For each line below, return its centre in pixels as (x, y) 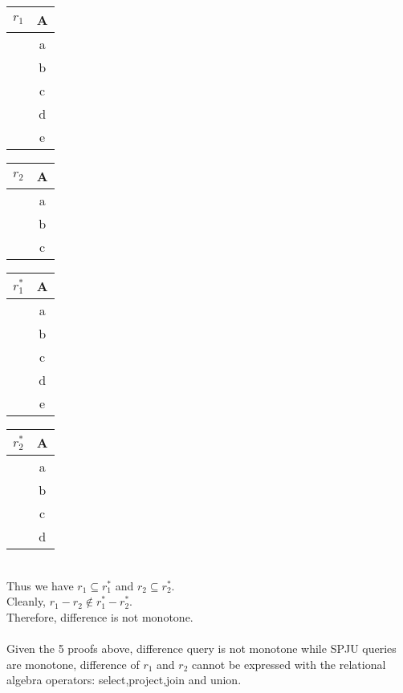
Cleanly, (26, 601)
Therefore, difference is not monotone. (100, 616)
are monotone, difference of (73, 664)
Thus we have (40, 585)
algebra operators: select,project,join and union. (124, 680)
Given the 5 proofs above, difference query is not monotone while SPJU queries (201, 648)
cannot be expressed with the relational (289, 664)
